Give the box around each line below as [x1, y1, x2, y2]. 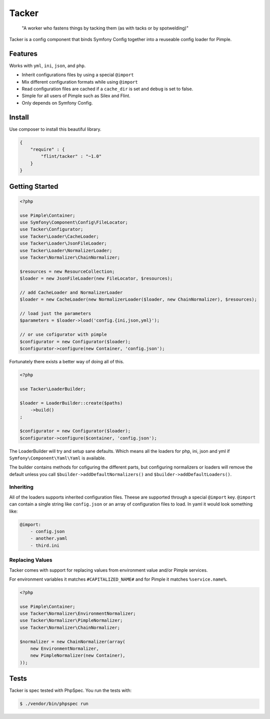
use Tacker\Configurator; [19, 226, 83, 232]
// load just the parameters [19, 311, 91, 317]
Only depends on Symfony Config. [21, 100, 93, 106]
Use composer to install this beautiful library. [9, 126, 101, 132]
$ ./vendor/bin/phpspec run [19, 701, 88, 706]
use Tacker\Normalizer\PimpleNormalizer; [19, 618, 123, 623]
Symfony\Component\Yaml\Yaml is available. [9, 455, 106, 461]
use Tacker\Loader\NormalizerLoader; [19, 248, 112, 253]
